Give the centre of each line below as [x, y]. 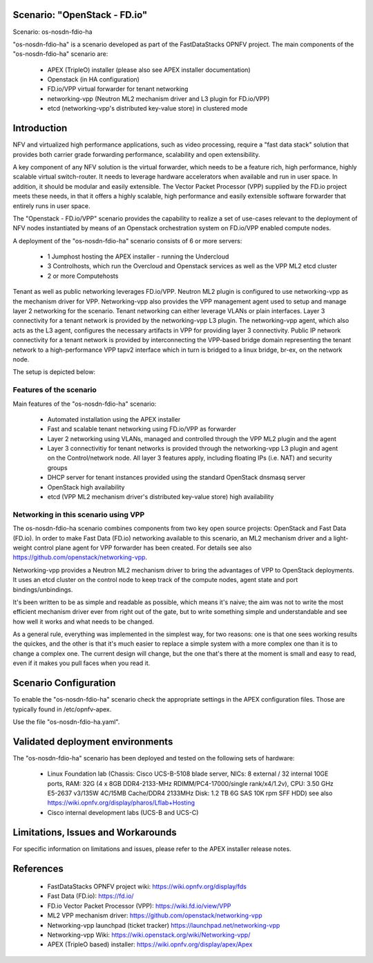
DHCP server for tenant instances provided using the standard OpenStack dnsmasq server [176, 478]
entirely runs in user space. [51, 206]
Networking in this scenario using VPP [79, 514]
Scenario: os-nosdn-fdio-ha [52, 32]
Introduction [40, 128]
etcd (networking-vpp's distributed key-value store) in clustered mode [147, 109]
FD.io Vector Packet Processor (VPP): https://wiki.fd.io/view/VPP [139, 906]
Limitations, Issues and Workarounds [95, 832]
